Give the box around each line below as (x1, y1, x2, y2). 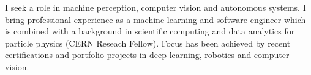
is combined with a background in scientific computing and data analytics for (5, 25, 295, 37)
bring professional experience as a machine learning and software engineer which (5, 13, 306, 25)
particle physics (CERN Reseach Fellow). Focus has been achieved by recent (5, 36, 291, 49)
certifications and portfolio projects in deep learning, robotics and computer (5, 48, 290, 61)
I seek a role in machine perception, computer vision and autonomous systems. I (5, 1, 306, 13)
